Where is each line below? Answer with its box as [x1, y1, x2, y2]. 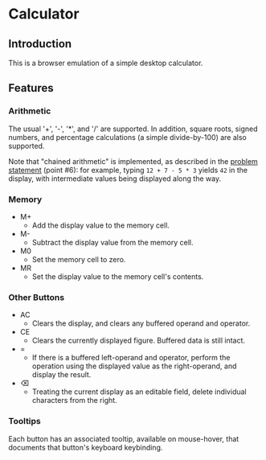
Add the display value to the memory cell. [31, 220, 170, 230]
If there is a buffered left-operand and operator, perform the [31, 353, 231, 363]
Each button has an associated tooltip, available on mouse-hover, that [8, 433, 239, 443]
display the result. [31, 370, 92, 380]
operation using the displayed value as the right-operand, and [31, 361, 237, 371]
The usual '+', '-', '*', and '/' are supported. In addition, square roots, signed [8, 124, 258, 133]
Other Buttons [8, 291, 65, 302]
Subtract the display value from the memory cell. [31, 237, 194, 247]
